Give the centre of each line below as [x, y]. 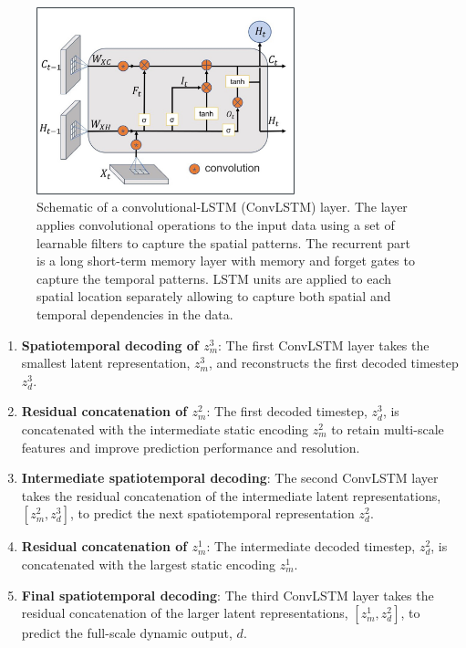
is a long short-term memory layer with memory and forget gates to [226, 261]
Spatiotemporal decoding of [110, 345]
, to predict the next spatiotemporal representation [212, 513]
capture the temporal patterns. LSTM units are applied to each [214, 278]
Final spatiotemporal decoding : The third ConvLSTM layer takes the [228, 595]
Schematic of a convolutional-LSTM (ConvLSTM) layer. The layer [222, 207]
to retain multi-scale [388, 429]
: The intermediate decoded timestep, [311, 546]
